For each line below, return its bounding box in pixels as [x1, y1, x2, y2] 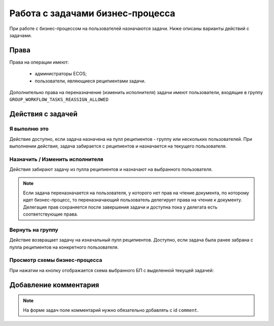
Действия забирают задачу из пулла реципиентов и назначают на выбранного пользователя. [9, 166, 213, 172]
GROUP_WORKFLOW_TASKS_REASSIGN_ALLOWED [9, 97, 109, 103]
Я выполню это [9, 125, 49, 132]
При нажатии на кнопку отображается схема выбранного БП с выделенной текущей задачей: [9, 267, 214, 273]
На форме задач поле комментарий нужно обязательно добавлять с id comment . [23, 307, 199, 313]
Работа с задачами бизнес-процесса [9, 8, 176, 19]
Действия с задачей [9, 110, 78, 118]
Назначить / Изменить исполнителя [9, 156, 104, 163]
